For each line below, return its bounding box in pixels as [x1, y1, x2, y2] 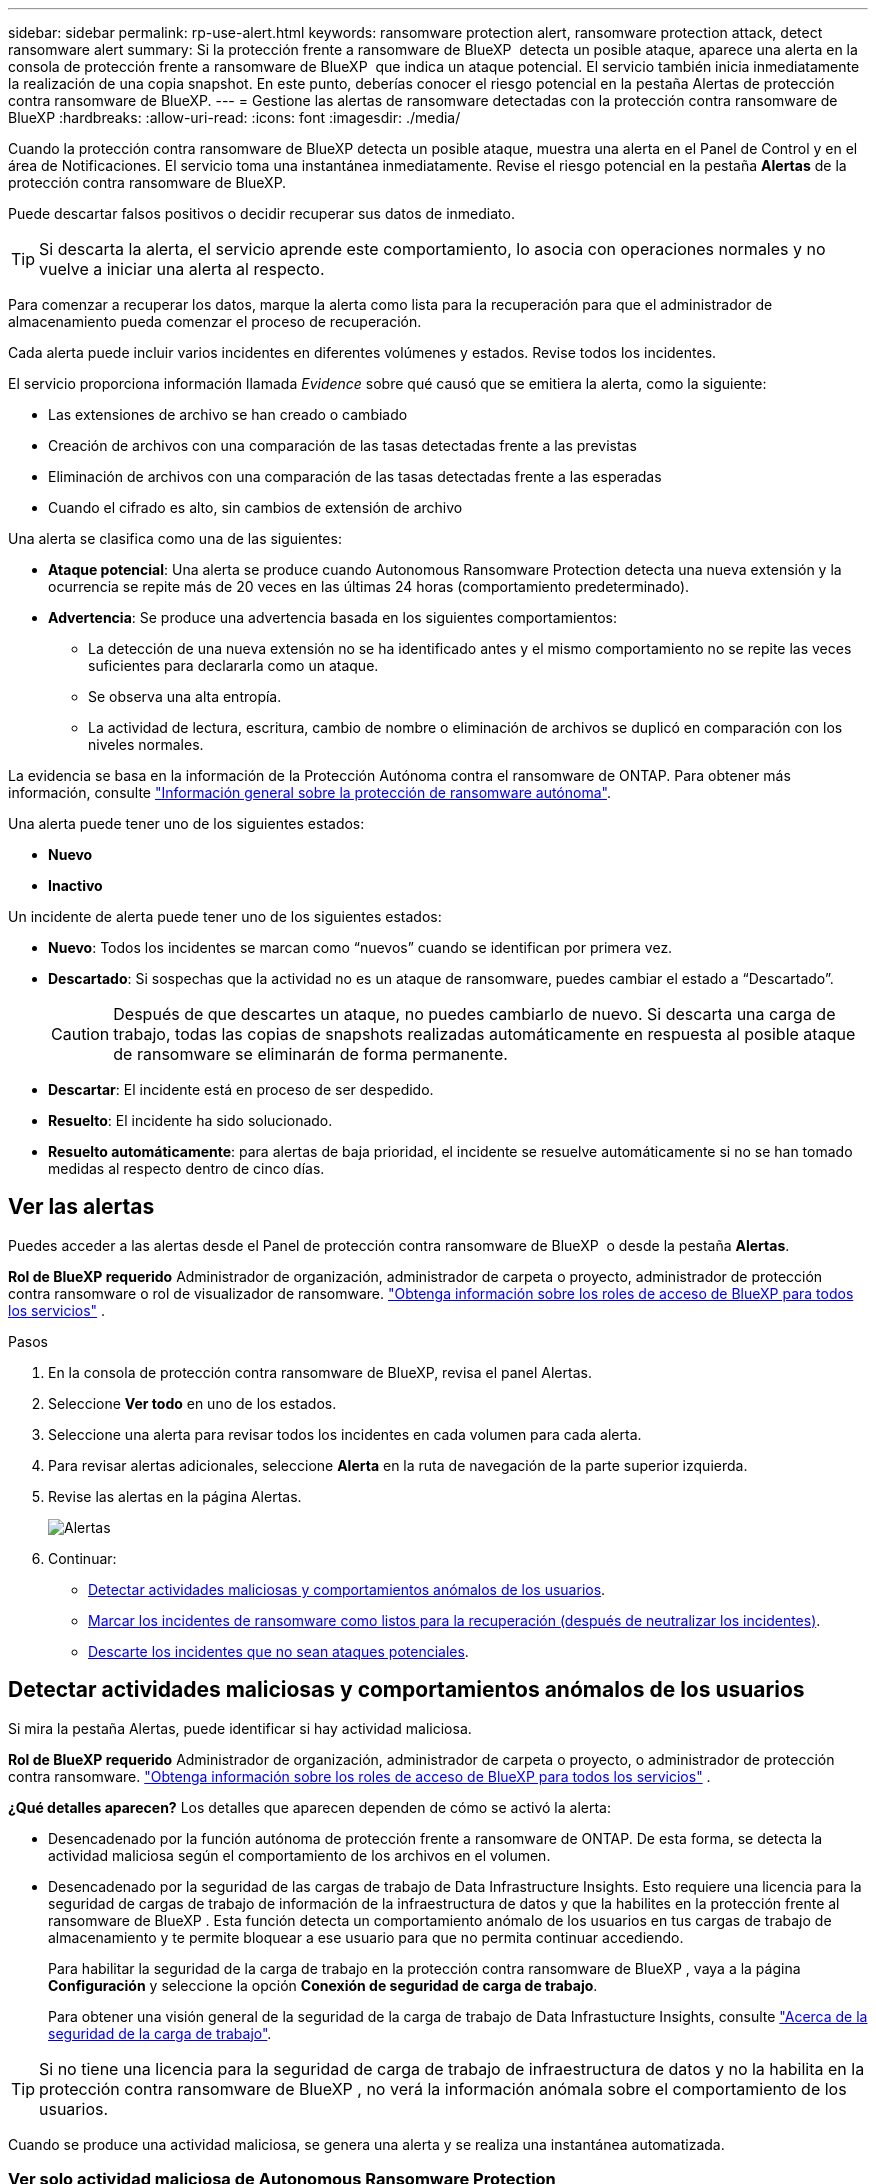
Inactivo [48, 877, 103, 894]
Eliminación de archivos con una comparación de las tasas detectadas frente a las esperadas [48, 468, 662, 485]
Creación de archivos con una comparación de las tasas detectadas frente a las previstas [48, 437, 637, 454]
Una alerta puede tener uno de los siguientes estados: [8, 815, 365, 832]
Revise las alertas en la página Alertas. [48, 1487, 302, 1505]
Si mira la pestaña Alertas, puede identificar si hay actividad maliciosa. [8, 1719, 472, 1737]
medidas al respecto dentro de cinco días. [48, 1160, 325, 1177]
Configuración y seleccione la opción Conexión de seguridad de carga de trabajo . [48, 1976, 598, 1994]
